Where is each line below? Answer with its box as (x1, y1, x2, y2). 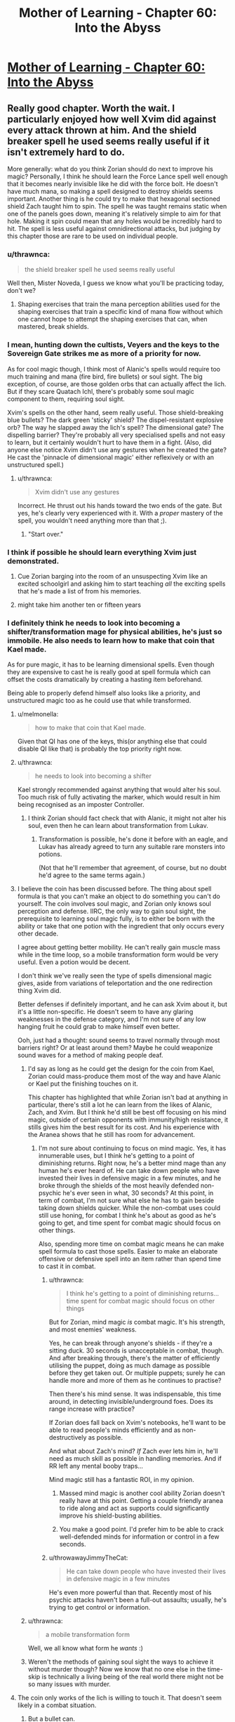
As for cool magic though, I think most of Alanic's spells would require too (7, 364, 221, 373)
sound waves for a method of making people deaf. (17, 1051, 163, 1060)
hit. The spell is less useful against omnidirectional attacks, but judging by (7, 225, 221, 232)
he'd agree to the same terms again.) (38, 871, 146, 879)
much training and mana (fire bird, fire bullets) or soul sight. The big (7, 372, 203, 381)
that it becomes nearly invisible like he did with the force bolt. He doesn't (7, 180, 218, 188)
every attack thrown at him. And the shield (7, 124, 197, 136)
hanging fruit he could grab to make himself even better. (17, 1023, 180, 1031)
